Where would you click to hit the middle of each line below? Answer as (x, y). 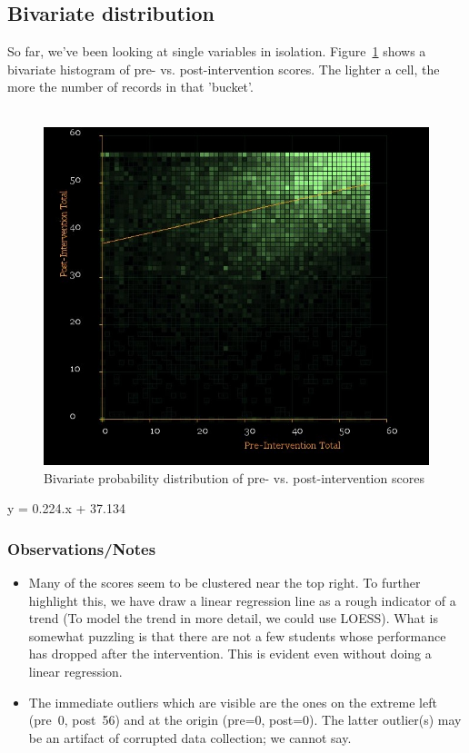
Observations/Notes (82, 548)
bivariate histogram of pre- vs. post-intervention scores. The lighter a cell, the (224, 69)
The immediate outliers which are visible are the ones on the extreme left (233, 702)
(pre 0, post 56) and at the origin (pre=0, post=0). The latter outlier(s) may (245, 720)
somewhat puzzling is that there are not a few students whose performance (237, 635)
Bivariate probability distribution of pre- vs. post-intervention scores (234, 477)
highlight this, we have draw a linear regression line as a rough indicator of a (242, 600)
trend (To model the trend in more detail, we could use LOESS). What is (234, 618)
